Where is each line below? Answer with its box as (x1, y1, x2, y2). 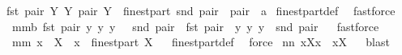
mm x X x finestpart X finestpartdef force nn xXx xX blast (11, 33, 390, 50)
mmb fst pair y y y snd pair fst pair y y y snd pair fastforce (11, 18, 379, 34)
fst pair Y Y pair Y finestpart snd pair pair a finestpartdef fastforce (6, 2, 396, 18)
